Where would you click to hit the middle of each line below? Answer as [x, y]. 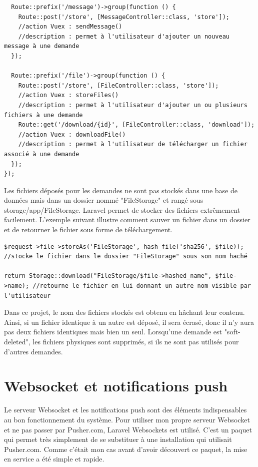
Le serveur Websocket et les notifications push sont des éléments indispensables [125, 410]
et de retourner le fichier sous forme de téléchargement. [88, 229]
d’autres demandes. [33, 351]
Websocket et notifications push [116, 386]
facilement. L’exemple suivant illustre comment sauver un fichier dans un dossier [127, 219]
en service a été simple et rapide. [54, 459]
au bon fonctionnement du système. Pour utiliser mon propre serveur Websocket [127, 419]
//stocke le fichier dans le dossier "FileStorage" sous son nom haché [126, 257]
